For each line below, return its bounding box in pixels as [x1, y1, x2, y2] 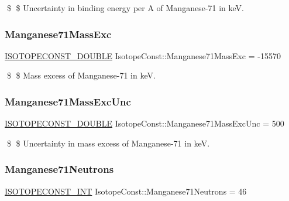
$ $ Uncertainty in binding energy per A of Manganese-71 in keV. [6, 2, 244, 13]
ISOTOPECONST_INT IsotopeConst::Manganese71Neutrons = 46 [5, 185, 247, 197]
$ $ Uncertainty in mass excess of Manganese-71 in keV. [6, 137, 210, 149]
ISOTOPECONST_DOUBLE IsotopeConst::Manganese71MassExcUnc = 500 [5, 117, 284, 130]
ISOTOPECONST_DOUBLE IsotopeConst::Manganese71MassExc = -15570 [5, 49, 281, 62]
